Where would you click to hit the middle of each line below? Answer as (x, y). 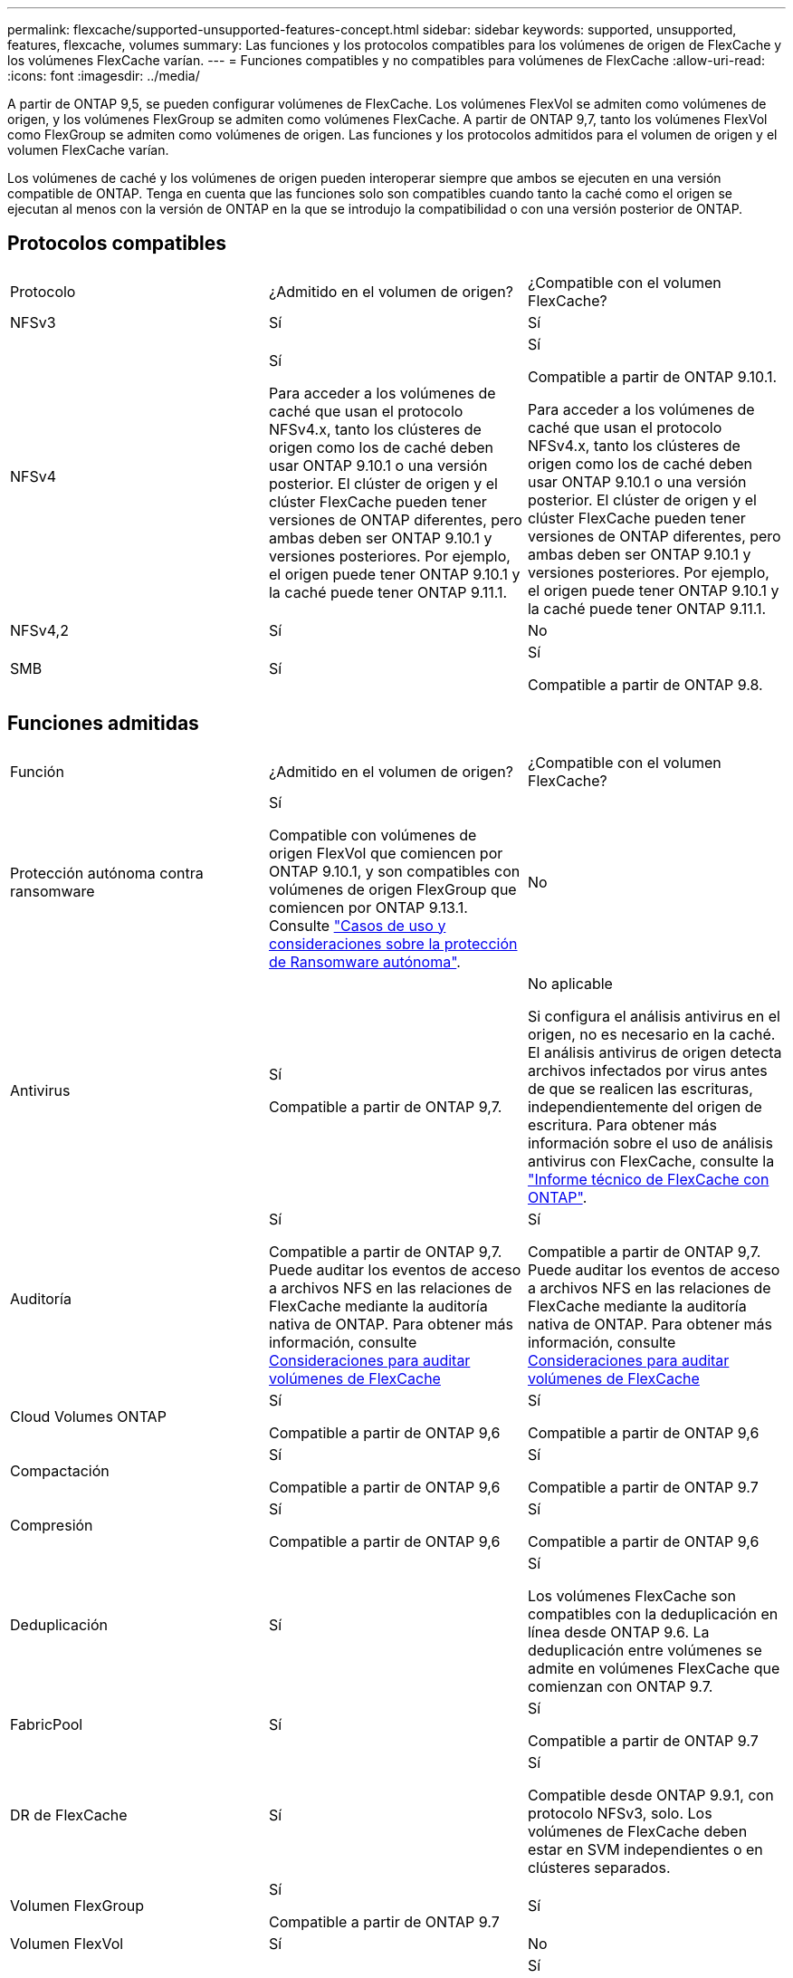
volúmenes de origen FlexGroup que (392, 889)
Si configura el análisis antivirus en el (654, 1016)
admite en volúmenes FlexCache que (654, 1668)
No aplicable (570, 983)
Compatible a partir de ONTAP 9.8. (645, 684)
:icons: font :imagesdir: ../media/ (104, 76)
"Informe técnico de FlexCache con (648, 1179)
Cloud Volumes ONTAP (88, 1416)
